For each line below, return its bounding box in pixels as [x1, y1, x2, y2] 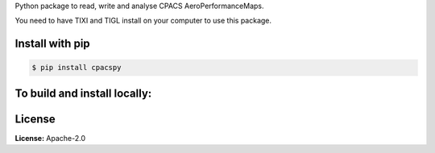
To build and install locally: [14, 86, 152, 100]
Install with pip [14, 37, 90, 51]
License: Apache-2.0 [14, 133, 86, 143]
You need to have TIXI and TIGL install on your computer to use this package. [14, 16, 272, 26]
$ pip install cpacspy [31, 63, 122, 72]
